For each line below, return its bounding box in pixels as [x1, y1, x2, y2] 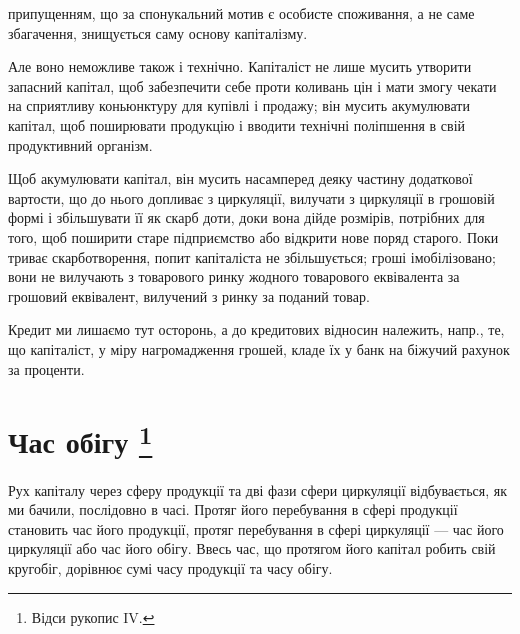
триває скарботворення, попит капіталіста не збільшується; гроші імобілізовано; [8, 246, 496, 267]
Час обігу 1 [8, 417, 153, 462]
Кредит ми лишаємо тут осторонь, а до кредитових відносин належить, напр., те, [8, 319, 505, 340]
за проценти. [8, 358, 85, 379]
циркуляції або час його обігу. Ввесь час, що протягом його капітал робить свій [8, 538, 496, 559]
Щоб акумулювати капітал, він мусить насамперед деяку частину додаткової [8, 168, 473, 189]
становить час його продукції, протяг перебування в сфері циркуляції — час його [8, 518, 504, 539]
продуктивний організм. [8, 134, 153, 155]
